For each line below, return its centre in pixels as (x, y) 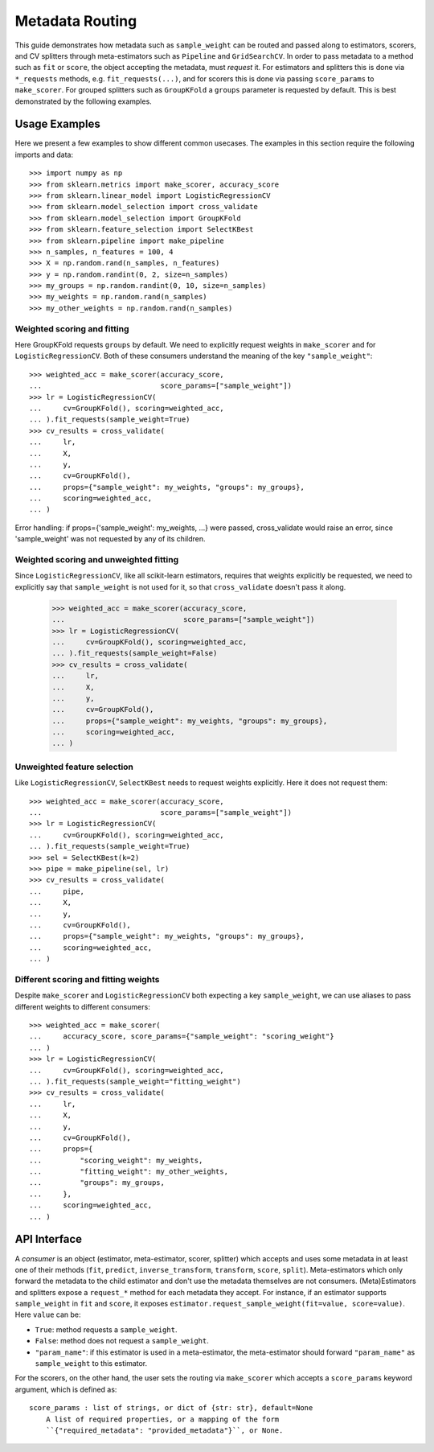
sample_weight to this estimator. (91, 1364)
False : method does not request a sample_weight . (122, 1341)
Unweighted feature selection (74, 767)
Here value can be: (48, 1314)
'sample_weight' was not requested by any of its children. (110, 539)
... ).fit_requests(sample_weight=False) (135, 653)
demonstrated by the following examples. (83, 101)
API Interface (49, 1239)
